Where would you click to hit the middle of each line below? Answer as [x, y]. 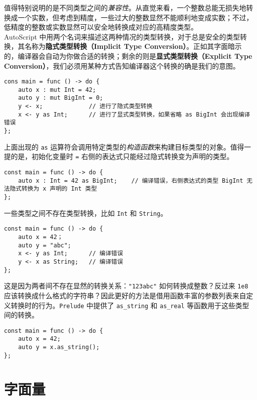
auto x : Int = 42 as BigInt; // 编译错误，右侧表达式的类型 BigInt [130, 180]
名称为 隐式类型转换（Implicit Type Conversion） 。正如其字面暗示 [133, 46]
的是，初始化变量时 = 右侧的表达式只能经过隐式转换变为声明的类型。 [122, 156]
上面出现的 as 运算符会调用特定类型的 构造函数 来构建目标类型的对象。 [117, 146]
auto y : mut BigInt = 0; [61, 98]
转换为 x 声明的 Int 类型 [59, 189]
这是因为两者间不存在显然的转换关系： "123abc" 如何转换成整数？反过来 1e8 [126, 286]
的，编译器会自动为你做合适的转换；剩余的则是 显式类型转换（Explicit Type [128, 56]
